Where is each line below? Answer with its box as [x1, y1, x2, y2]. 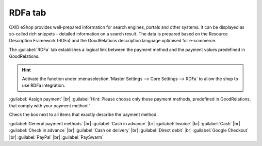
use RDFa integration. [22, 82, 65, 88]
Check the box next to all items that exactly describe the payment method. [9, 112, 158, 117]
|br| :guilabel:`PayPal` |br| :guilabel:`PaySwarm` [9, 134, 104, 140]
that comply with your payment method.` [9, 103, 91, 109]
